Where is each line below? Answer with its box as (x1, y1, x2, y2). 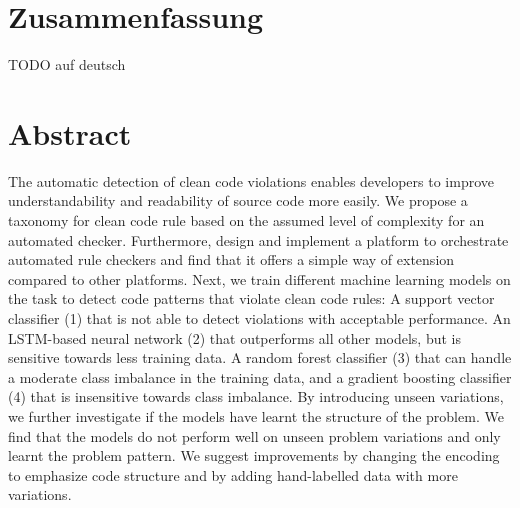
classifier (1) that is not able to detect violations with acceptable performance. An (8, 308, 511, 328)
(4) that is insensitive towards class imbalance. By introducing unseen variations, (8, 386, 504, 407)
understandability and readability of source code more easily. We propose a (8, 190, 468, 211)
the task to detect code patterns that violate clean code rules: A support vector (8, 288, 495, 309)
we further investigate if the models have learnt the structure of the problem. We (8, 405, 504, 426)
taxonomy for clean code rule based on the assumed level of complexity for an (8, 210, 485, 231)
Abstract (8, 112, 132, 153)
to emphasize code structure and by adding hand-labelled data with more (8, 464, 458, 485)
